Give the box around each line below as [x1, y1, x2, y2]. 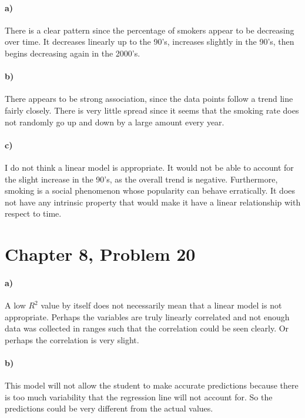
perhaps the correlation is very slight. [5, 333, 139, 346]
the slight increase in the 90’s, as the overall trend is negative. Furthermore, [5, 172, 278, 185]
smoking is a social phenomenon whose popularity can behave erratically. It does [5, 184, 296, 197]
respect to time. [5, 207, 62, 220]
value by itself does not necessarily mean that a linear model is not [41, 299, 282, 311]
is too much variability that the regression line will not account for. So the [5, 390, 273, 403]
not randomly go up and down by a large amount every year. [5, 115, 224, 128]
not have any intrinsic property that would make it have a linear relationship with [5, 195, 301, 208]
